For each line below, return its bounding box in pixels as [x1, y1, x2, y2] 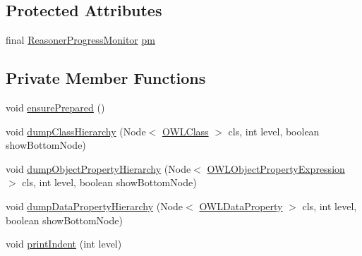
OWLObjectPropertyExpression [207, 161, 345, 176]
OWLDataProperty [199, 198, 283, 213]
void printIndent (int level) [6, 236, 122, 251]
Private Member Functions [6, 67, 206, 89]
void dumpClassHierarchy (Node [6, 123, 146, 138]
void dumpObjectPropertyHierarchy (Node [6, 161, 191, 176]
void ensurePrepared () [6, 100, 105, 114]
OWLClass [162, 123, 209, 138]
